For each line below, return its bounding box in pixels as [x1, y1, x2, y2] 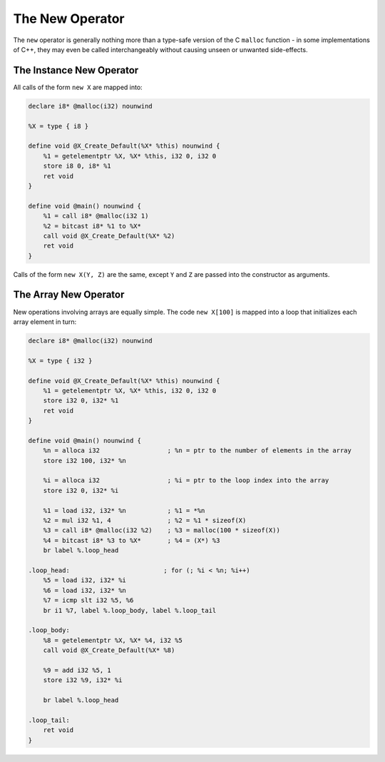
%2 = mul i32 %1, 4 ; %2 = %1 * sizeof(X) [43, 516, 247, 524]
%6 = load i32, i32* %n [43, 586, 126, 594]
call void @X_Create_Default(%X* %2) [43, 232, 175, 240]
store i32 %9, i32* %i [43, 676, 123, 684]
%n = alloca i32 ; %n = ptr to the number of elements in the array [43, 447, 352, 454]
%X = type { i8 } [28, 122, 89, 130]
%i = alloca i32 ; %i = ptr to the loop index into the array [43, 477, 329, 484]
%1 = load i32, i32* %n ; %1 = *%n [43, 507, 205, 514]
